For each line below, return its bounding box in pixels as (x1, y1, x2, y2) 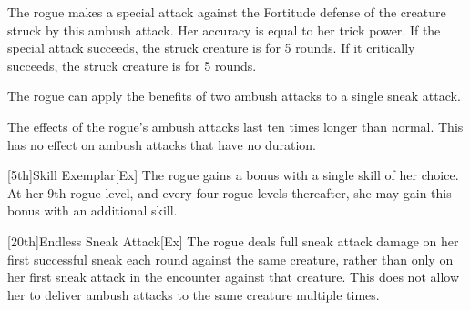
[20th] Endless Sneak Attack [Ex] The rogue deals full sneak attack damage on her (7, 231, 459, 250)
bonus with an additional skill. (7, 201, 178, 220)
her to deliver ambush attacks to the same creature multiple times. (7, 285, 380, 304)
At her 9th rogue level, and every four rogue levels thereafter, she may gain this (7, 183, 452, 202)
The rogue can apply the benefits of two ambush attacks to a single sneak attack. (7, 86, 461, 105)
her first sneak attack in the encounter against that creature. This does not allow (7, 267, 460, 286)
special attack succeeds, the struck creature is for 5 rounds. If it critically (7, 38, 415, 57)
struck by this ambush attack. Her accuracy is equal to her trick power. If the (7, 20, 441, 39)
